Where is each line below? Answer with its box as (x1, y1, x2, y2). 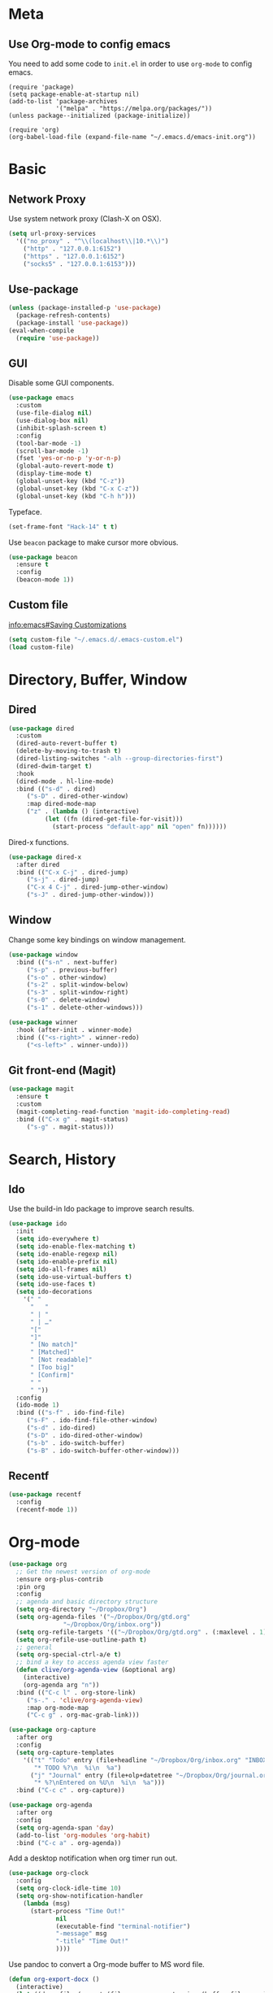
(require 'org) (8, 126, 60, 134)
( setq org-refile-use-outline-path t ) (15, 1635, 148, 1643)
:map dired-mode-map (26, 800, 96, 808)
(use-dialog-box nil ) (15, 416, 89, 424)
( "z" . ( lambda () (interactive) (26, 807, 140, 816)
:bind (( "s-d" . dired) (15, 785, 96, 793)
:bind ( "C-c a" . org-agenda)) (15, 1839, 122, 1847)
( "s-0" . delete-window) (26, 996, 111, 1004)
